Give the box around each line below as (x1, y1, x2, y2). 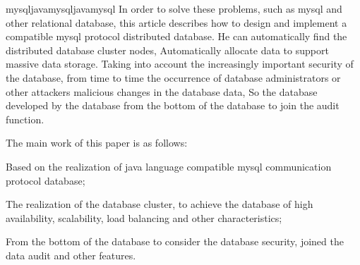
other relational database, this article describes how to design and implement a (6, 15, 347, 30)
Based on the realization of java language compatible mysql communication (6, 159, 332, 173)
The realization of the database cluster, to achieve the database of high (6, 197, 313, 211)
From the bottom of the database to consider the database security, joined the (6, 234, 344, 249)
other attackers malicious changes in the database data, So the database (6, 84, 318, 99)
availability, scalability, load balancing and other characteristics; (6, 210, 282, 225)
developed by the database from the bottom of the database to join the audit (6, 98, 340, 113)
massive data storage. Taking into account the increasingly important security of (6, 56, 354, 71)
